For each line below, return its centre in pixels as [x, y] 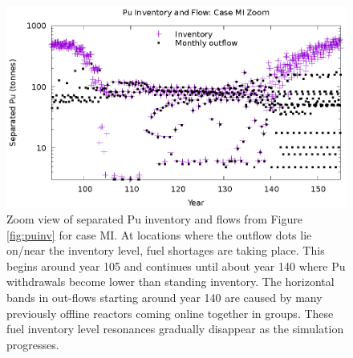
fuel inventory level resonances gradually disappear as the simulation [175, 329]
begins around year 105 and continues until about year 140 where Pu [176, 265]
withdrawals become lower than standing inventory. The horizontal [170, 282]
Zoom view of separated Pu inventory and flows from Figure [154, 219]
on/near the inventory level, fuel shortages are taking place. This [166, 250]
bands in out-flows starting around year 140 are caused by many [164, 298]
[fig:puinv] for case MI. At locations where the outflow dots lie [159, 234]
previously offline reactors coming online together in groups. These [170, 313]
